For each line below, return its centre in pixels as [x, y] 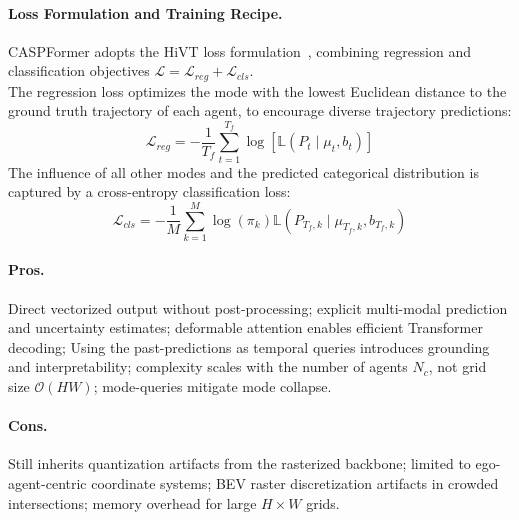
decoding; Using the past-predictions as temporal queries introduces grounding [249, 346]
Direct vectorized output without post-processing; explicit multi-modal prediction [258, 307]
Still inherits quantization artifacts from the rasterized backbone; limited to [239, 463]
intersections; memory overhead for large [132, 502]
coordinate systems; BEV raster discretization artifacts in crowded [295, 483]
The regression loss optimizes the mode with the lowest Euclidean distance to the [257, 90]
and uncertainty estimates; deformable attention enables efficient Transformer [245, 327]
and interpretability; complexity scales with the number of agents [208, 366]
